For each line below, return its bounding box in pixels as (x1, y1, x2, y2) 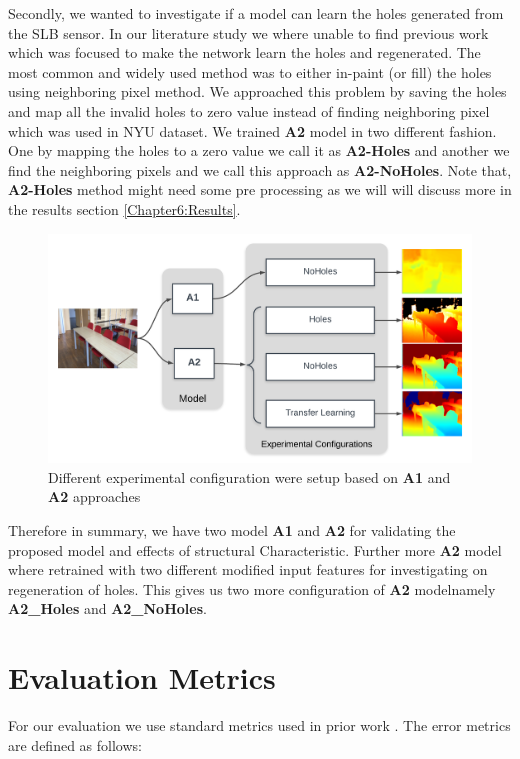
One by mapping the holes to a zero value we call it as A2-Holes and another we (8, 140, 510, 161)
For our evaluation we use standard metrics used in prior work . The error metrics (8, 715, 511, 736)
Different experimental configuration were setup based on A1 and (48, 466, 451, 487)
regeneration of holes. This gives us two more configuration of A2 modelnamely (8, 578, 496, 599)
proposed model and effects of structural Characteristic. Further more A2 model (8, 539, 502, 560)
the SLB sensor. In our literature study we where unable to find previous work (8, 22, 489, 43)
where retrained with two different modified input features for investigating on (8, 559, 488, 580)
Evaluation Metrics (8, 657, 276, 698)
